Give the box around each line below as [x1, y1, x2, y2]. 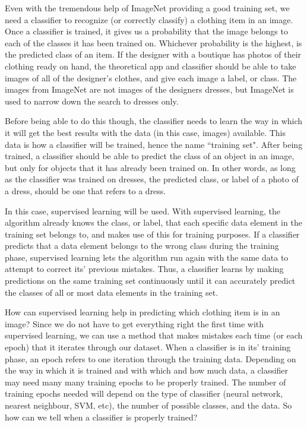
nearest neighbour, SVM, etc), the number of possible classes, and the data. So [5, 399, 292, 411]
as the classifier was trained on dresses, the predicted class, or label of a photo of [5, 173, 299, 185]
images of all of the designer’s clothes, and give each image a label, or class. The [5, 71, 297, 84]
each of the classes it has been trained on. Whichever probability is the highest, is [5, 36, 302, 49]
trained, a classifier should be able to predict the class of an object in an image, [5, 150, 295, 162]
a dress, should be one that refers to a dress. [5, 184, 166, 197]
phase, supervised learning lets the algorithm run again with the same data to [5, 251, 289, 263]
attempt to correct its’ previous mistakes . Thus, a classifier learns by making [5, 262, 284, 275]
